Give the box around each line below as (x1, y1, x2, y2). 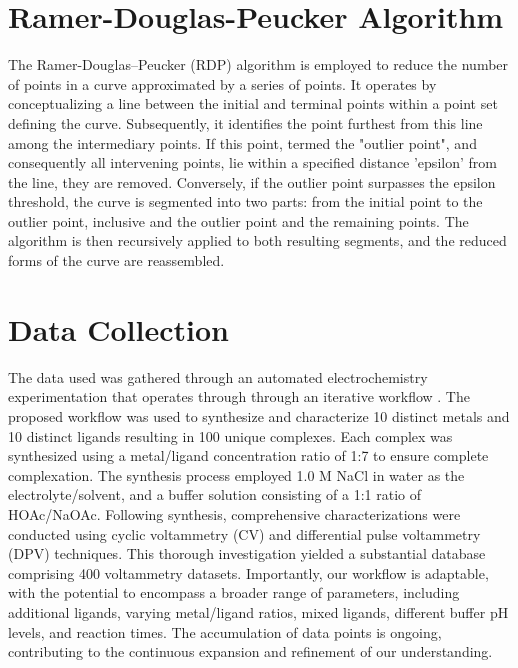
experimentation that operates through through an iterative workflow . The (8, 386, 470, 407)
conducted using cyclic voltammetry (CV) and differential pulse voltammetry (8, 523, 481, 544)
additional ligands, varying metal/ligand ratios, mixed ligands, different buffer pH (8, 601, 509, 622)
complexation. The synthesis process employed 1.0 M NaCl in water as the (8, 464, 465, 485)
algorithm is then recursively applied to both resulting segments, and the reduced (8, 230, 507, 251)
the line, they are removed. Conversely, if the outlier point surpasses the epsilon (8, 171, 496, 192)
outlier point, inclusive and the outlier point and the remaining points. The (8, 210, 469, 231)
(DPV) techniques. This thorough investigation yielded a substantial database (8, 543, 486, 564)
